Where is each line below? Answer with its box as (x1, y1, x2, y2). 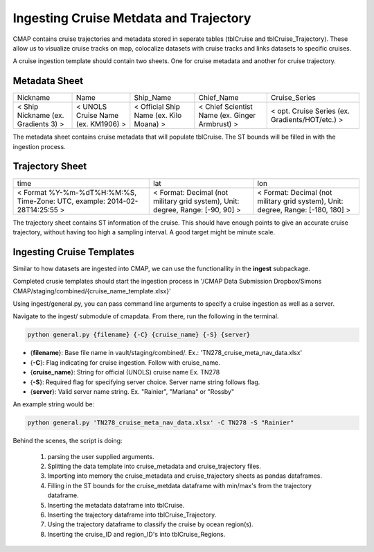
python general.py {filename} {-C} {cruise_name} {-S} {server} (27, 331, 251, 339)
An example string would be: (12, 400, 95, 408)
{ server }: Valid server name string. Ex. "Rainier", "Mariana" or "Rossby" (30, 387, 235, 395)
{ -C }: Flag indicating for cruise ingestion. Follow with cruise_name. (30, 358, 221, 367)
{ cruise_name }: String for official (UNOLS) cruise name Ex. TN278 (30, 368, 220, 377)
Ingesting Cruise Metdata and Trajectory (12, 10, 251, 26)
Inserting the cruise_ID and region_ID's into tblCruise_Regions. (47, 530, 226, 538)
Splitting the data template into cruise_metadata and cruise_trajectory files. (47, 462, 261, 471)
